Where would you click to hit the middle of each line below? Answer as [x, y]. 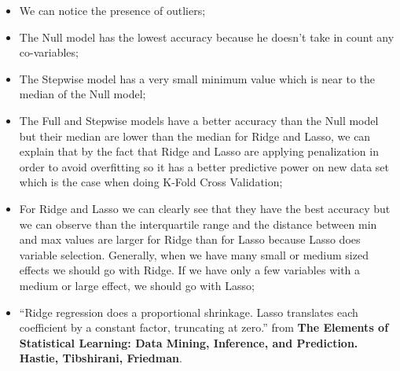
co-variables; [49, 52]
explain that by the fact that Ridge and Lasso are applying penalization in [199, 151]
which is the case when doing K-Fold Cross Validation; [151, 182]
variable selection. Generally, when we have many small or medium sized [194, 254]
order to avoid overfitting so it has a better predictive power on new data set [204, 166]
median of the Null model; [83, 94]
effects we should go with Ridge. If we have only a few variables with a [190, 270]
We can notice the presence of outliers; [112, 10]
